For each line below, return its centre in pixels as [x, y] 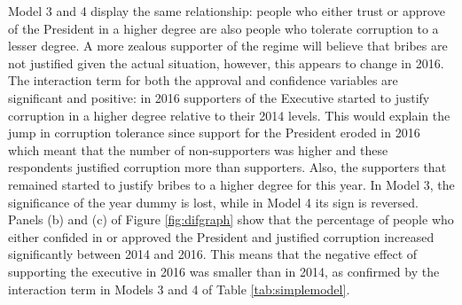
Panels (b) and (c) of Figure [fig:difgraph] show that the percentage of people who [231, 219]
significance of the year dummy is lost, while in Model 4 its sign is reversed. [214, 202]
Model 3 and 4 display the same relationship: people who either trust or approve [227, 11]
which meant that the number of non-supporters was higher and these [198, 149]
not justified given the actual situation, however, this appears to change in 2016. [226, 63]
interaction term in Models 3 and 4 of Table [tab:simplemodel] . [179, 289]
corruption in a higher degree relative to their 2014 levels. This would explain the [229, 115]
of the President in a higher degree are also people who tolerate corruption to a [223, 28]
